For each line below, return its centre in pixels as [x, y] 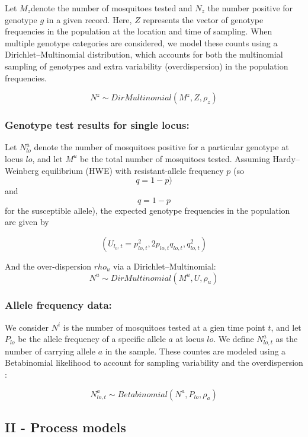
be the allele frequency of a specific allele [92, 339]
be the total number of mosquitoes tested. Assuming [175, 158]
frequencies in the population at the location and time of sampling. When [139, 31]
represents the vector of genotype [203, 19]
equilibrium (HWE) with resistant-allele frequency [133, 170]
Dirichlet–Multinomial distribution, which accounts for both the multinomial [144, 54]
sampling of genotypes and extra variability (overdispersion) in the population [147, 66]
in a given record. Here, [89, 19]
